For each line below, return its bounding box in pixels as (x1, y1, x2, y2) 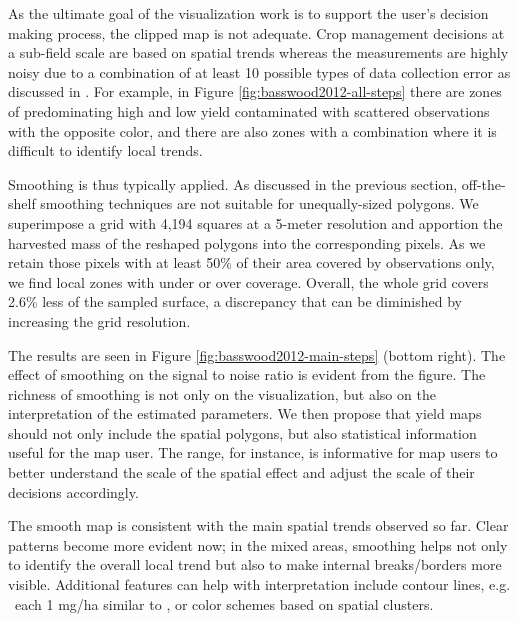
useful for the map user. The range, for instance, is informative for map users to (8, 442, 498, 463)
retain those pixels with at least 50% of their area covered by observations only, (8, 252, 495, 273)
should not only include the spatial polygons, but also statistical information (8, 422, 477, 443)
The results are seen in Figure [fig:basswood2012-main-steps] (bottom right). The (8, 344, 506, 365)
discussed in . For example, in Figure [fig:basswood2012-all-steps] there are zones (8, 81, 502, 102)
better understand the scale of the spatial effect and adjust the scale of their (8, 462, 475, 483)
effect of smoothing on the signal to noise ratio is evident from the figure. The (8, 364, 486, 385)
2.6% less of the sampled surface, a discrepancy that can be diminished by (8, 291, 462, 312)
